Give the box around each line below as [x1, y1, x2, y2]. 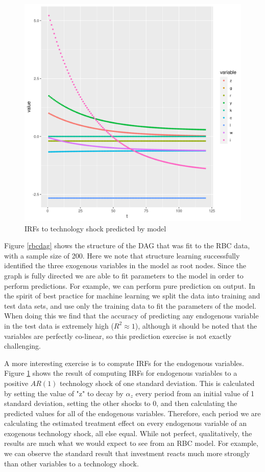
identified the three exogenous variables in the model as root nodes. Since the [4, 260, 247, 271]
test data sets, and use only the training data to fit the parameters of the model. [4, 300, 256, 311]
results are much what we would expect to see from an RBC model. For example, [4, 438, 258, 448]
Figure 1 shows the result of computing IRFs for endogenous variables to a [4, 368, 237, 378]
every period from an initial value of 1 [135, 388, 255, 398]
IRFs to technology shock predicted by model [25, 223, 166, 233]
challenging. [4, 340, 41, 351]
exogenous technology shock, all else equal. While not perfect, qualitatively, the [4, 427, 252, 438]
